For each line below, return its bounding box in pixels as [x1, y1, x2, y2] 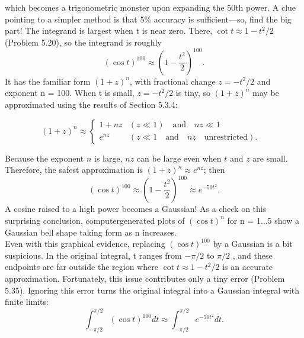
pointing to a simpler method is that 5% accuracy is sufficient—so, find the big [5, 12, 292, 25]
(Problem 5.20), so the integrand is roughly [5, 36, 162, 48]
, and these [232, 249, 273, 261]
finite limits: [5, 295, 49, 308]
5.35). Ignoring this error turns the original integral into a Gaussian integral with [5, 284, 299, 296]
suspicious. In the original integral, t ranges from [5, 249, 182, 261]
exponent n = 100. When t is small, [5, 86, 135, 99]
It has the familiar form [5, 75, 91, 87]
